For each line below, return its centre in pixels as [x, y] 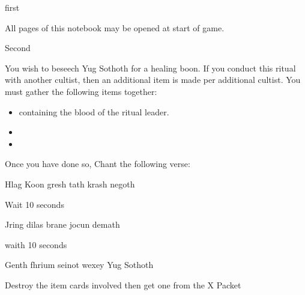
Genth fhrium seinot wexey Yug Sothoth [79, 265]
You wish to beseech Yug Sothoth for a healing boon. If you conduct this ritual [150, 68]
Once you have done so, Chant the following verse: [98, 164]
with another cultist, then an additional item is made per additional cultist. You [153, 80]
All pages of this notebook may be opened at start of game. [115, 27]
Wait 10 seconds [35, 204]
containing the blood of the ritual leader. [94, 111]
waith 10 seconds [36, 244]
